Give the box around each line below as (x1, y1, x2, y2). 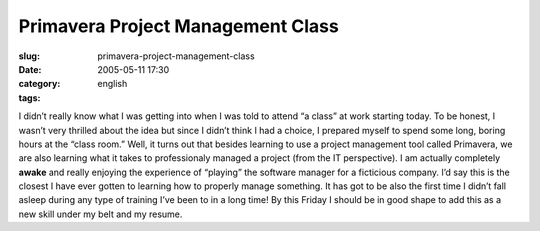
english (97, 78, 128, 90)
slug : (18, 50, 40, 62)
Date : (18, 63, 42, 75)
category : (18, 78, 61, 90)
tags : (18, 91, 41, 104)
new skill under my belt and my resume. (18, 208, 183, 220)
